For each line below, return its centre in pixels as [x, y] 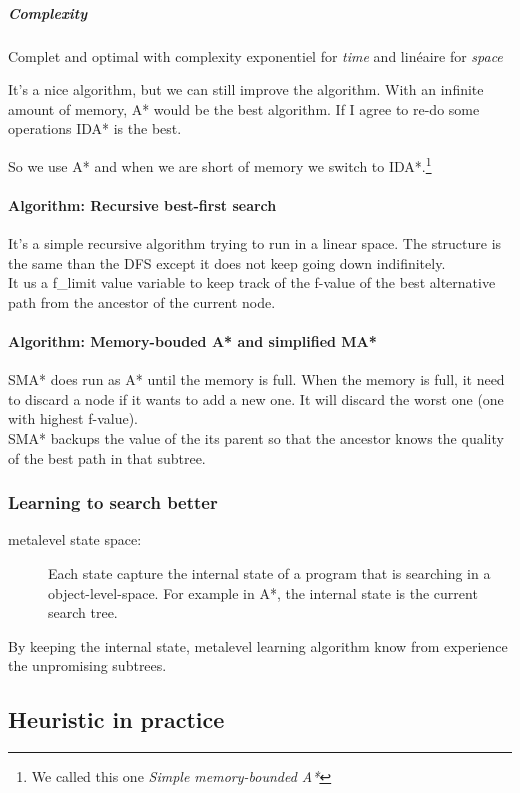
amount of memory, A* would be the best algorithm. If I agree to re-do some [244, 108]
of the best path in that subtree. [107, 457]
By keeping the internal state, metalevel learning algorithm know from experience [258, 645]
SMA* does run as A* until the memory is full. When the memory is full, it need [256, 379]
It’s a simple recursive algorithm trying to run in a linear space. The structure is [255, 242]
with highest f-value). [73, 418]
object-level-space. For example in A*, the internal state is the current [263, 592]
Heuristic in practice [116, 719]
